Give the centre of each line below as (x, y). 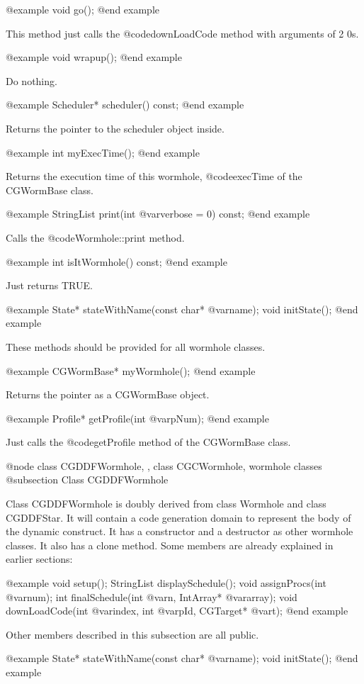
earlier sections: (39, 559)
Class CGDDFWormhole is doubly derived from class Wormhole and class (166, 504)
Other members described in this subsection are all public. (132, 634)
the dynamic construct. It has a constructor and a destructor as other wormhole (180, 531)
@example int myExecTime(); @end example (103, 152)
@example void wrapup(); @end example (94, 57)
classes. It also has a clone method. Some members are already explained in (170, 545)
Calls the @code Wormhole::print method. (95, 237)
